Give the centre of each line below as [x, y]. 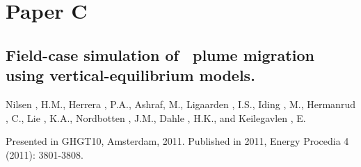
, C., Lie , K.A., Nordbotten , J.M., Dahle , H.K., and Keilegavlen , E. [156, 117]
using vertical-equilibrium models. [130, 75]
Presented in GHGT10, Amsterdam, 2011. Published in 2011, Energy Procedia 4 [177, 141]
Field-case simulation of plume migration [160, 54]
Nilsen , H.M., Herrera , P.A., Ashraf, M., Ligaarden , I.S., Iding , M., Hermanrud [180, 104]
